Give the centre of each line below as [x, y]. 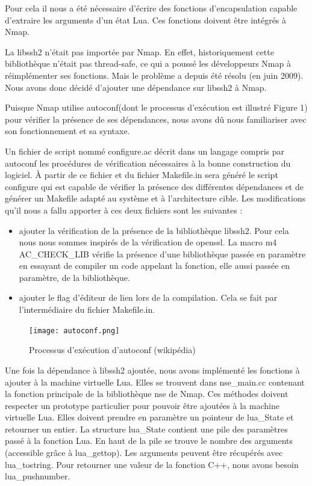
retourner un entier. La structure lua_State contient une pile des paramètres [146, 429]
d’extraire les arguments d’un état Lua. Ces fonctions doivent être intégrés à [146, 20]
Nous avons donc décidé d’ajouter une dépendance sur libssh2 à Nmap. [136, 87]
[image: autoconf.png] [74, 331]
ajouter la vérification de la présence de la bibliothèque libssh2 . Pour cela [154, 230]
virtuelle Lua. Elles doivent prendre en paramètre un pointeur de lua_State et [149, 417]
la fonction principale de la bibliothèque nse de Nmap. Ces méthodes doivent [147, 394]
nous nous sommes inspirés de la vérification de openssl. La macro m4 [148, 242]
